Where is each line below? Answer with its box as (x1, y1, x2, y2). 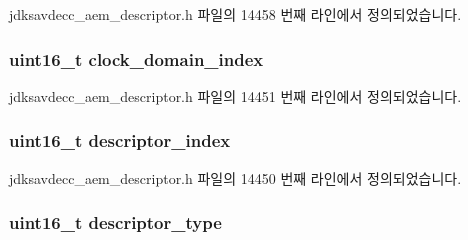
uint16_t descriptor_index (9, 128, 231, 153)
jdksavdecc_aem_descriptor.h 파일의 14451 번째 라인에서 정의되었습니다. (9, 85, 462, 106)
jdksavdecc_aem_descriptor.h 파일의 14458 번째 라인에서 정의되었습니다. (9, 4, 462, 24)
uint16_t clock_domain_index (9, 46, 264, 71)
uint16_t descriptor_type (9, 210, 222, 235)
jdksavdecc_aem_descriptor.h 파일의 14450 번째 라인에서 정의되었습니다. (9, 167, 462, 188)
